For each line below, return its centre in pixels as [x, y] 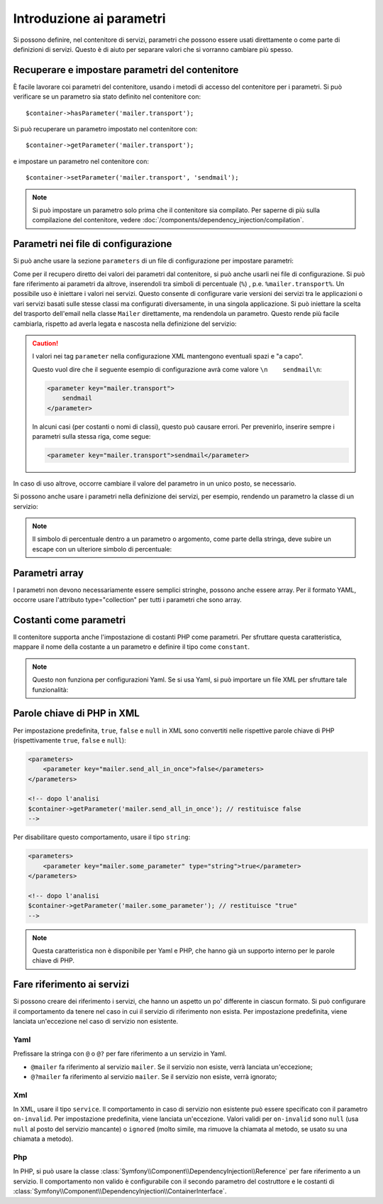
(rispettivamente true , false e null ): [70, 740]
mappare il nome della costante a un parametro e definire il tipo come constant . [131, 647]
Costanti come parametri [70, 620]
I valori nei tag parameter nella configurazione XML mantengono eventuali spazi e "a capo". [168, 356]
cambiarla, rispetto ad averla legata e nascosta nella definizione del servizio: [125, 324]
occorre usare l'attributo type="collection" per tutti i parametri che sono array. [127, 600]
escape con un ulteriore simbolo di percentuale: [102, 549]
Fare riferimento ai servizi [71, 984]
